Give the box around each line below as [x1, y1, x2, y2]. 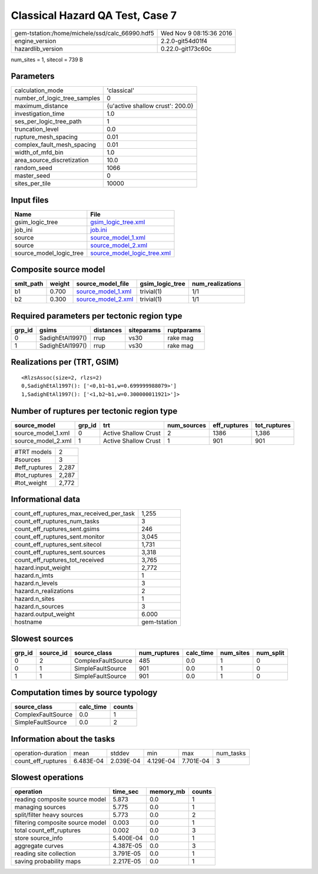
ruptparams [167, 326, 201, 334]
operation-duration [14, 749, 67, 757]
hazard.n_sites [14, 595, 55, 603]
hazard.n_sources [14, 603, 64, 611]
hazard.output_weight [14, 610, 75, 618]
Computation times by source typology [11, 688, 158, 698]
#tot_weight [14, 479, 47, 487]
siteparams [128, 326, 161, 334]
